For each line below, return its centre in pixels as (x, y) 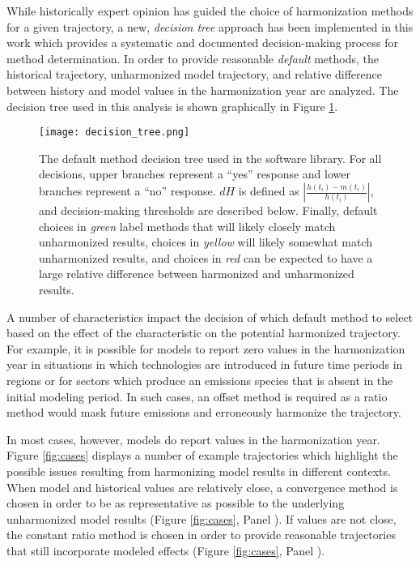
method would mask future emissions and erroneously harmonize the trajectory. (204, 412)
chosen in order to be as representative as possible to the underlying (176, 503)
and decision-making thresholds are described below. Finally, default (208, 210)
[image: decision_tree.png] (115, 133)
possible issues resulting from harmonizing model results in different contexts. (199, 471)
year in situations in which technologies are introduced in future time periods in (205, 364)
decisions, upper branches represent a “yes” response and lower (195, 174)
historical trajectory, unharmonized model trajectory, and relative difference (194, 74)
